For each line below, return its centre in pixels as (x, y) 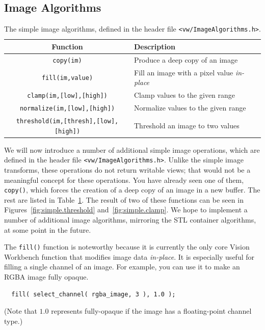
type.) (14, 321)
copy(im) (67, 60)
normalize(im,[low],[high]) (67, 108)
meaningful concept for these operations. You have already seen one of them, (124, 180)
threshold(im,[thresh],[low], (67, 121)
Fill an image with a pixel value (184, 72)
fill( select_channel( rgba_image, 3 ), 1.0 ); (94, 294)
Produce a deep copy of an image (186, 59)
